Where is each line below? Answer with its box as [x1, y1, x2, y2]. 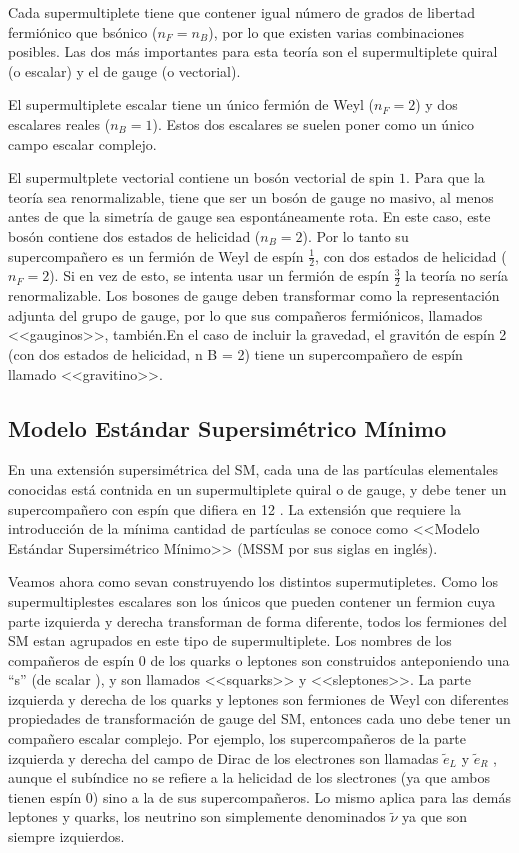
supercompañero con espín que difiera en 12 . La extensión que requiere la [8, 498, 461, 519]
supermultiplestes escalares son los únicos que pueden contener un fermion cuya [8, 590, 496, 611]
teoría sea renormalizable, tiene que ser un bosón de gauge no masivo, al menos [8, 186, 494, 207]
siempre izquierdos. [8, 826, 125, 847]
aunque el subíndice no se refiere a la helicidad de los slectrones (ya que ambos [8, 767, 490, 788]
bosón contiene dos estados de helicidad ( [8, 225, 261, 246]
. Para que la [406, 167, 485, 188]
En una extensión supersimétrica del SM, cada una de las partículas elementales [8, 459, 498, 480]
